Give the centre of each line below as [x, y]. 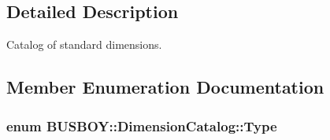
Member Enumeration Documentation [165, 87]
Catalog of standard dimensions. [84, 44]
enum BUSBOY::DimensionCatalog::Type [142, 125]
